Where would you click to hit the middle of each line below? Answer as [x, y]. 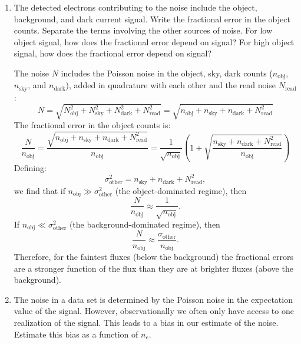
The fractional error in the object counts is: [92, 125]
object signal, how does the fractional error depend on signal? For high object [154, 41]
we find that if [39, 190]
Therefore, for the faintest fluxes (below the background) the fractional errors [154, 256]
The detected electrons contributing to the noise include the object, [135, 7]
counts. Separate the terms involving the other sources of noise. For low [143, 30]
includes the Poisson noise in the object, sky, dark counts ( [167, 73]
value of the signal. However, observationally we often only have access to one [154, 311]
